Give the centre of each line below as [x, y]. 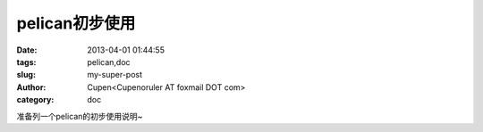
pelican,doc [109, 62]
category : [35, 100]
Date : [27, 50]
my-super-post [115, 75]
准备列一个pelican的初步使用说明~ [80, 116]
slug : [26, 75]
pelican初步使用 [76, 23]
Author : [31, 87]
